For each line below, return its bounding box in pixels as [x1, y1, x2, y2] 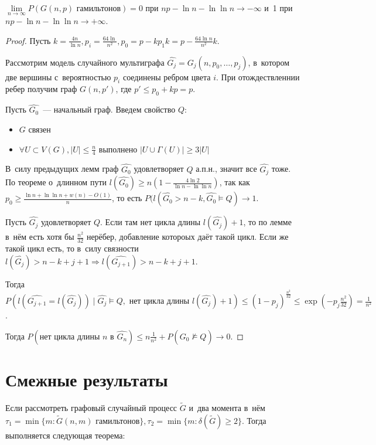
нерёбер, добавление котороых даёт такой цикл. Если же [86, 230, 289, 243]
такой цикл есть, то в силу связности [5, 242, 139, 254]
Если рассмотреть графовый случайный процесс [5, 401, 177, 413]
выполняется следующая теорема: [5, 429, 125, 441]
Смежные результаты [5, 367, 168, 391]
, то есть [112, 192, 142, 204]
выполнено [98, 142, 138, 155]
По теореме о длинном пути [5, 176, 107, 188]
